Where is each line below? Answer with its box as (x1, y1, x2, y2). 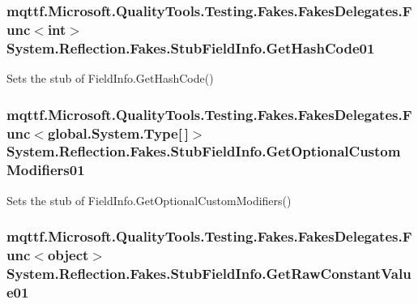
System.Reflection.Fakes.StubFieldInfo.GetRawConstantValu (6, 263, 412, 283)
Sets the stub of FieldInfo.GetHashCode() (6, 70, 214, 87)
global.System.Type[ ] (47, 122, 189, 143)
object (47, 245, 89, 265)
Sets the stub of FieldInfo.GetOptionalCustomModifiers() (6, 191, 292, 208)
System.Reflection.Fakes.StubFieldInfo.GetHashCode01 (6, 37, 375, 58)
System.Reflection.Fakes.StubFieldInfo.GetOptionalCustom (6, 141, 401, 161)
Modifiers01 (6, 160, 85, 180)
